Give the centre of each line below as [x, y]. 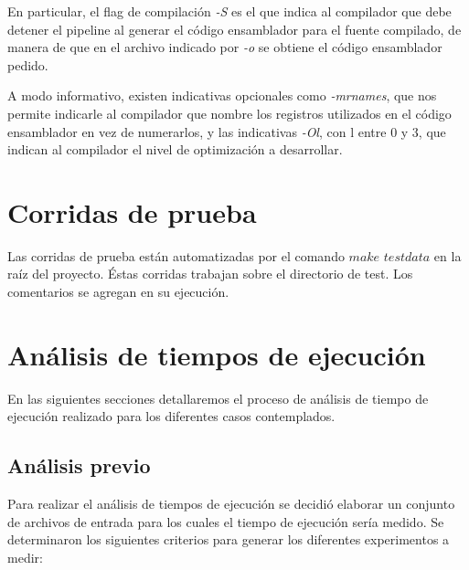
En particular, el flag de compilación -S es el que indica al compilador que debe [229, 11]
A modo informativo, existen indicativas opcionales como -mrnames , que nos [222, 95]
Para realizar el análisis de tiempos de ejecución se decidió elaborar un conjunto [231, 504]
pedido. [28, 64]
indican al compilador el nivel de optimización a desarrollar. [175, 149]
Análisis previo [79, 465]
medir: [25, 557]
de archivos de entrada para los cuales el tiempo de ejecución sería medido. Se [226, 521]
